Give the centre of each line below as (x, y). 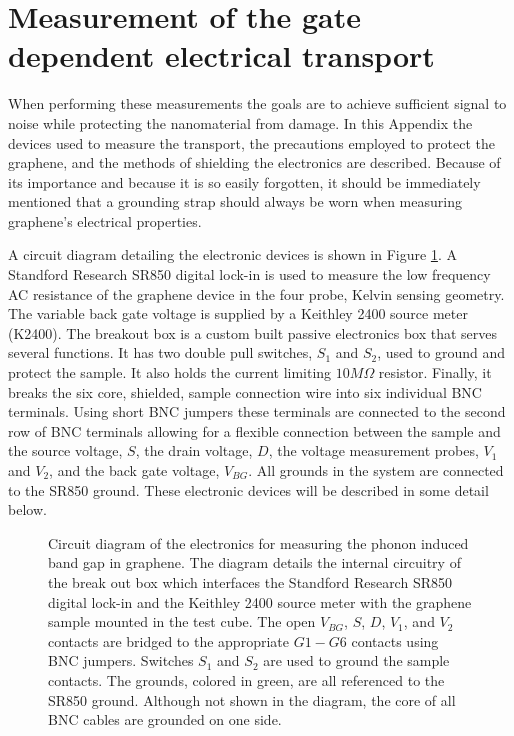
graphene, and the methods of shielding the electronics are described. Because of (254, 162)
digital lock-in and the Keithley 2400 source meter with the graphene (260, 601)
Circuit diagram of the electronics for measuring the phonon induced (258, 542)
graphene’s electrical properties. (105, 220)
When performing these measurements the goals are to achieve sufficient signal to (257, 103)
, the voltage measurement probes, (373, 450)
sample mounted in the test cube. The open (182, 621)
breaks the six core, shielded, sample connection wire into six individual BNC (245, 391)
